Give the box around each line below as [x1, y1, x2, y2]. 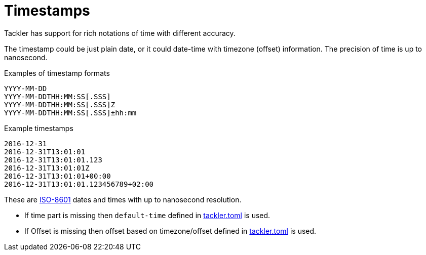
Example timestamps [4, 123, 73, 133]
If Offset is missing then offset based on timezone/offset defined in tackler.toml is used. [24, 226, 317, 235]
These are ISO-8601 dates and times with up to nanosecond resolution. [4, 195, 242, 204]
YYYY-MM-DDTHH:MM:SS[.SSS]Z [4, 100, 115, 109]
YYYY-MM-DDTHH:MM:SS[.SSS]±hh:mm [4, 108, 137, 117]
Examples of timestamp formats [4, 68, 110, 77]
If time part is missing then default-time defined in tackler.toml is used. [24, 210, 270, 220]
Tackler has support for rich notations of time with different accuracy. [4, 28, 236, 37]
